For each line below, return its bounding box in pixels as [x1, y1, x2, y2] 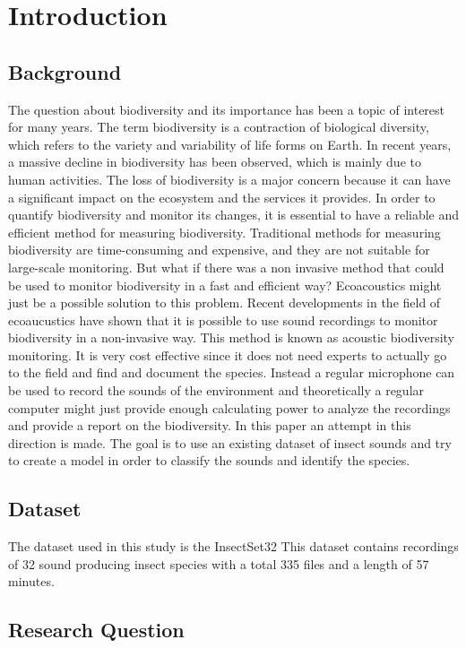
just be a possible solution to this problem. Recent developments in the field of [8, 293, 441, 312]
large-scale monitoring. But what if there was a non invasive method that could [8, 257, 444, 276]
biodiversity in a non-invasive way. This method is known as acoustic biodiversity [8, 328, 455, 347]
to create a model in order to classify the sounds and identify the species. [8, 451, 410, 470]
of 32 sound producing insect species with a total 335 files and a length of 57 [8, 554, 429, 573]
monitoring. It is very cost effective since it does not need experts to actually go [8, 345, 447, 364]
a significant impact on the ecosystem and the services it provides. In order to [8, 187, 436, 206]
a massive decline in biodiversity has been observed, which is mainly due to [8, 152, 421, 171]
